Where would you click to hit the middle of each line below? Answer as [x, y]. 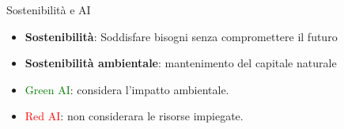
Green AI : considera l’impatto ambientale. [127, 89]
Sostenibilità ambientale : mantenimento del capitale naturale [181, 63]
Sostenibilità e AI [49, 9]
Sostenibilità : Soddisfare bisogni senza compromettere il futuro [181, 36]
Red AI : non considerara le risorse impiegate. [134, 116]
